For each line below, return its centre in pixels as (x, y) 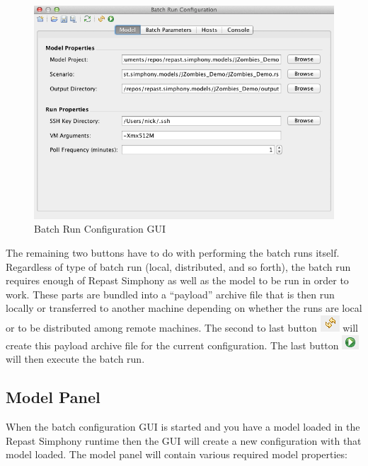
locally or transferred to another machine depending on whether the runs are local (184, 308)
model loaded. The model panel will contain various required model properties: (177, 454)
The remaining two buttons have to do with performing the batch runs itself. (173, 253)
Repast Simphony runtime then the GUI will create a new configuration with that (184, 440)
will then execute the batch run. (75, 359)
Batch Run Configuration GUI (100, 229)
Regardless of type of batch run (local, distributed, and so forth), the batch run (178, 266)
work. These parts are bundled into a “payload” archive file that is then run (170, 294)
